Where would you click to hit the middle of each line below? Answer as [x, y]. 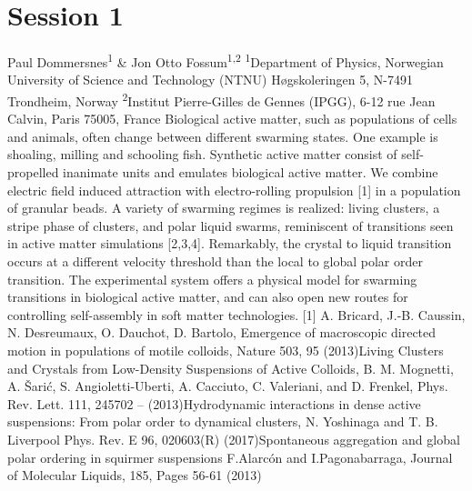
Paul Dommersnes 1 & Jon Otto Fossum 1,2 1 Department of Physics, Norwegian [226, 60]
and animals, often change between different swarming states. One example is [223, 136]
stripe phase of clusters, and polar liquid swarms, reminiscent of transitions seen [231, 225]
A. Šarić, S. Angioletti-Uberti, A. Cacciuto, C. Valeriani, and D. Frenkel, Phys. [228, 386]
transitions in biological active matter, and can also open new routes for [208, 297]
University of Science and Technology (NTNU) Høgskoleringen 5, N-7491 [210, 80]
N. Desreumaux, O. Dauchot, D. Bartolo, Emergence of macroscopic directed [222, 332]
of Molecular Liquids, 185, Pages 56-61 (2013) [135, 475]
